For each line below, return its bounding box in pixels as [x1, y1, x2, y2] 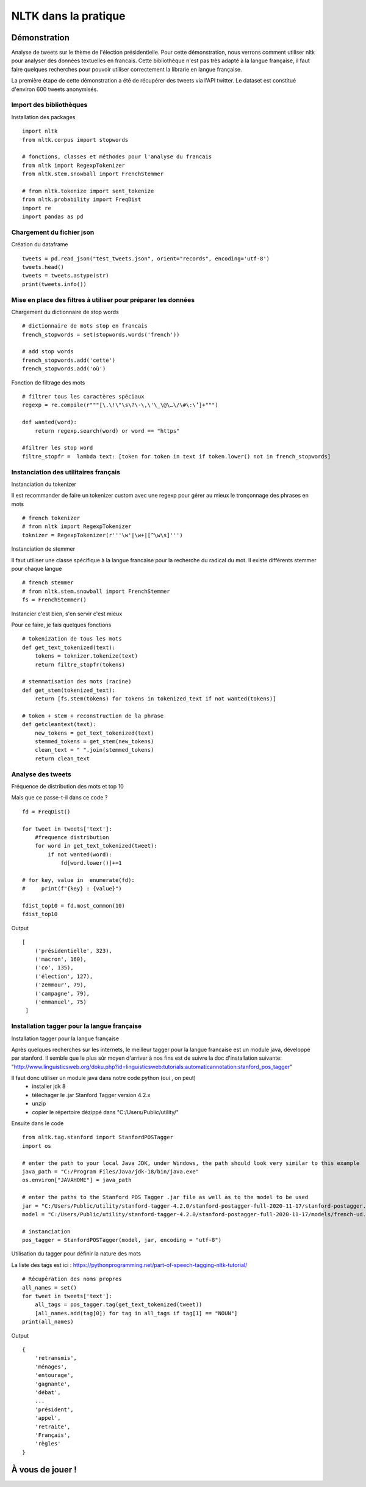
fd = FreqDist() [22, 808, 71, 815]
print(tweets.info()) [22, 281, 87, 287]
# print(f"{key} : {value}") [22, 885, 122, 892]
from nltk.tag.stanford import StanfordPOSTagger [22, 1134, 174, 1141]
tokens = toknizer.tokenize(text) [34, 653, 138, 659]
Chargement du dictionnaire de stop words [11, 308, 119, 315]
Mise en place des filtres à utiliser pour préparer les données [11, 295, 195, 304]
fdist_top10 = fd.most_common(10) [22, 902, 125, 909]
